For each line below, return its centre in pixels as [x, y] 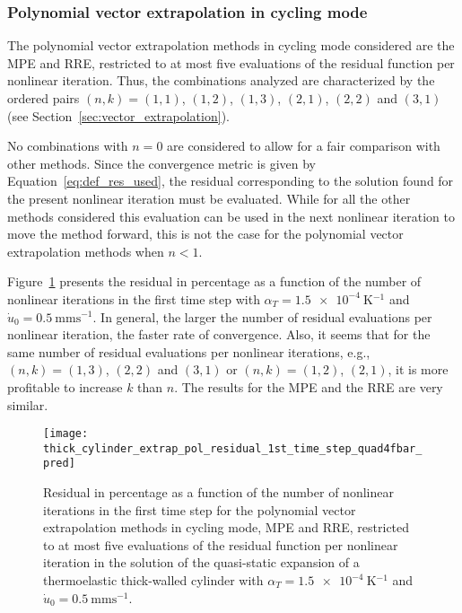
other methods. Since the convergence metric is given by [162, 163]
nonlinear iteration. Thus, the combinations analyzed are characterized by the [221, 80]
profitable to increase [65, 386]
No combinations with [68, 146]
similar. [28, 404]
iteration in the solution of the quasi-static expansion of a [201, 562]
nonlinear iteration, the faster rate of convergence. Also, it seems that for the [219, 334]
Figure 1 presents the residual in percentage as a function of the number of [214, 281]
